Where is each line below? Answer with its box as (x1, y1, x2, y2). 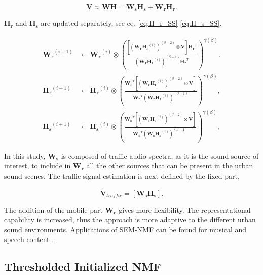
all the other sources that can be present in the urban (86, 160, 253, 171)
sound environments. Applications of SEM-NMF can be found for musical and (4, 224, 247, 234)
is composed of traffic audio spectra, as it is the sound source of (61, 150, 259, 161)
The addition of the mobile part (4, 204, 103, 215)
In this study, (4, 150, 46, 161)
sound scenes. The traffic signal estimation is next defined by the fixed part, (4, 170, 240, 181)
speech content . (4, 234, 54, 245)
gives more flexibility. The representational (119, 204, 251, 215)
